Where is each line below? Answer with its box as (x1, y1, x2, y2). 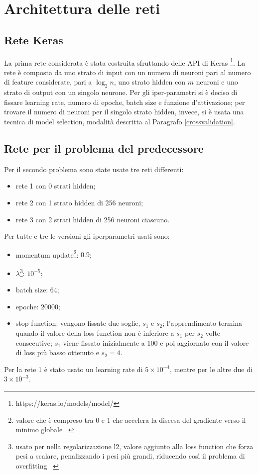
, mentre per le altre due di (170, 364, 253, 374)
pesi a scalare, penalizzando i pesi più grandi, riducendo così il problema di (15, 451, 245, 461)
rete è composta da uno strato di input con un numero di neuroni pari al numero (4, 67, 251, 77)
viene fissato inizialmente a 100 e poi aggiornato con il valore (63, 337, 249, 348)
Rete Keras (4, 32, 63, 47)
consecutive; (15, 337, 52, 348)
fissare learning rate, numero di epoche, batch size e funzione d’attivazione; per (4, 96, 245, 107)
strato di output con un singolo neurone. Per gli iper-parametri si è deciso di (4, 87, 238, 97)
